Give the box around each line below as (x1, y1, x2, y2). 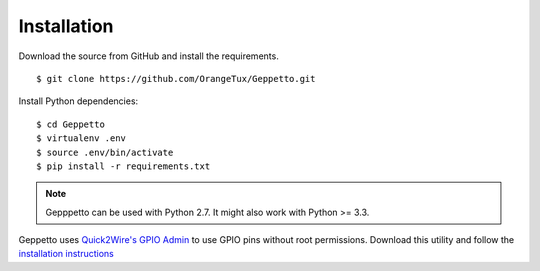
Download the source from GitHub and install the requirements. (18, 50, 279, 62)
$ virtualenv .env (36, 133, 127, 144)
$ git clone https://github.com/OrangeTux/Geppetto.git (36, 73, 316, 84)
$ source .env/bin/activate (36, 146, 174, 158)
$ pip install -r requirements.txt (36, 160, 211, 172)
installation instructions (18, 248, 114, 260)
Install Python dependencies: (18, 95, 139, 107)
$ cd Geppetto (36, 118, 105, 130)
